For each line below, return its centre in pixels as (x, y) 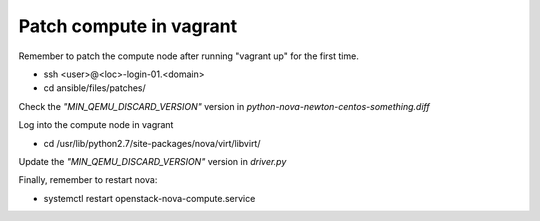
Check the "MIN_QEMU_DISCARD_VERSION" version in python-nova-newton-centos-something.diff (224, 106)
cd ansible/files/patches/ (95, 88)
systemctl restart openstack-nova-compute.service (149, 198)
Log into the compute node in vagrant (96, 125)
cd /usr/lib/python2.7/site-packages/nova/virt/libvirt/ (152, 143)
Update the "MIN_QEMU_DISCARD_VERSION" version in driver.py (152, 161)
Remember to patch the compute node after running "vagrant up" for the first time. (188, 56)
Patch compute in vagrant (128, 26)
